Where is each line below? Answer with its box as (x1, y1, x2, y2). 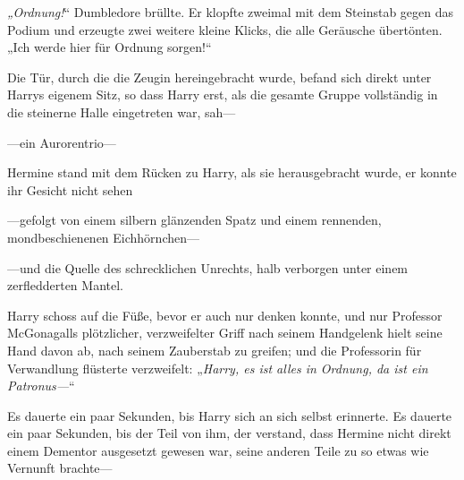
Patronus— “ (7, 376, 75, 395)
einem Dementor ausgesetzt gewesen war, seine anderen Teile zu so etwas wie (7, 441, 429, 459)
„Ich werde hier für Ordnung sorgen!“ (7, 38, 212, 56)
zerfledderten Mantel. (7, 276, 123, 295)
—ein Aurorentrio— (7, 133, 116, 151)
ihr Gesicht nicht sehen (7, 180, 133, 199)
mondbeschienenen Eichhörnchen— (7, 227, 199, 246)
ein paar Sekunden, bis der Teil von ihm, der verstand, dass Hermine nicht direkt (7, 424, 451, 442)
